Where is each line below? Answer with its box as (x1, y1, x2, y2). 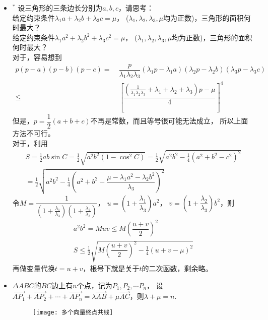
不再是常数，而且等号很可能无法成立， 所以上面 (90, 115, 248, 126)
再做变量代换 (12, 263, 55, 274)
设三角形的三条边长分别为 (18, 3, 103, 13)
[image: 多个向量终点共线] (32, 309, 113, 316)
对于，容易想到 (12, 51, 62, 62)
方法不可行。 (12, 127, 55, 138)
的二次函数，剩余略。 (142, 263, 213, 274)
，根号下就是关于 (83, 263, 140, 274)
